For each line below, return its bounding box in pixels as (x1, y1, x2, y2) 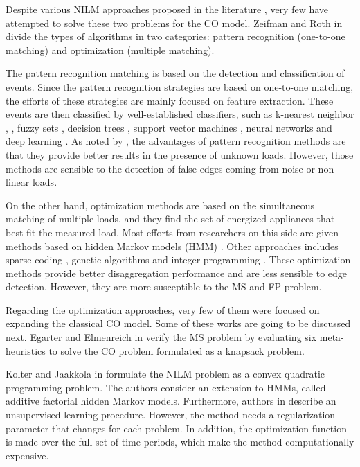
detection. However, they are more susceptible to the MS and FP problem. (6, 279, 322, 294)
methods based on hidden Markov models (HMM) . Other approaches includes (6, 238, 339, 253)
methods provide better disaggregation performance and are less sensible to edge (6, 265, 348, 280)
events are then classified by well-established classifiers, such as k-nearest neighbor (6, 107, 354, 121)
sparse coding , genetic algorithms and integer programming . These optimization (6, 252, 351, 267)
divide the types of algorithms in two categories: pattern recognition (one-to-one (6, 29, 345, 44)
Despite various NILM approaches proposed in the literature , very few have (6, 2, 329, 16)
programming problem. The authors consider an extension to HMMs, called (6, 380, 326, 394)
